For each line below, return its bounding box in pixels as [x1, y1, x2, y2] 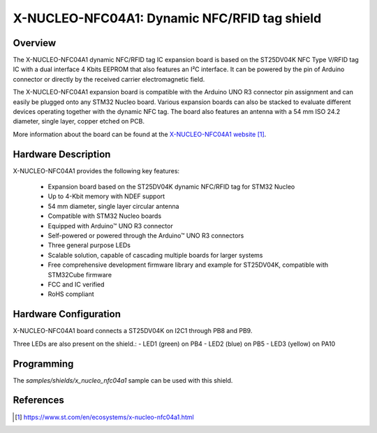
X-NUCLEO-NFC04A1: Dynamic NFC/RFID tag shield [13, 10, 322, 26]
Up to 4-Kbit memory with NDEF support [47, 192, 165, 200]
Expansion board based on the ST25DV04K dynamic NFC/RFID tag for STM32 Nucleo [47, 182, 295, 191]
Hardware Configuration [13, 308, 121, 321]
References [13, 395, 64, 406]
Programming [13, 358, 74, 369]
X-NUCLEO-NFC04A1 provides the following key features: [13, 166, 180, 175]
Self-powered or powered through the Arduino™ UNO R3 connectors [47, 231, 244, 240]
